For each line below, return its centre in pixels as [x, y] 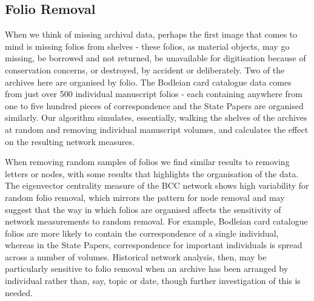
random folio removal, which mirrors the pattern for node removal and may [145, 197]
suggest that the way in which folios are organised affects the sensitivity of [143, 209]
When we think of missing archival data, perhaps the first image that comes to [151, 34]
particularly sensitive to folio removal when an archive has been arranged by [147, 269]
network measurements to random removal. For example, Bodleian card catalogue [156, 221]
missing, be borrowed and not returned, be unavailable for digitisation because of [155, 58]
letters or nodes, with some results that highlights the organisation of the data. [152, 173]
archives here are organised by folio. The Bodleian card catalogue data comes [148, 82]
